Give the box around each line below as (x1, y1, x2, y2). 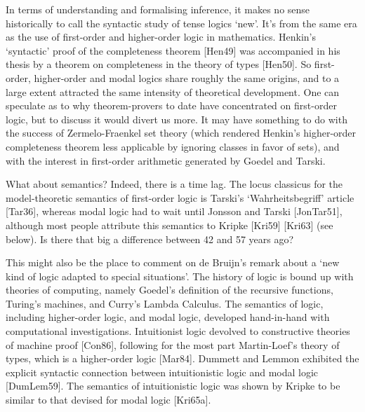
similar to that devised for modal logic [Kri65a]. (6, 392, 211, 407)
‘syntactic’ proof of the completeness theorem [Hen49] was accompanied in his (6, 43, 340, 57)
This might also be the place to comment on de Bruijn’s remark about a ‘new (6, 255, 340, 270)
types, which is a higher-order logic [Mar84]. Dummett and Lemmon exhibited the (6, 351, 359, 366)
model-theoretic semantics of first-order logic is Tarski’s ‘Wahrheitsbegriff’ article (6, 190, 354, 205)
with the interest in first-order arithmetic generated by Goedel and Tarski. (6, 153, 326, 167)
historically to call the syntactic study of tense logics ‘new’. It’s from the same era (6, 15, 357, 30)
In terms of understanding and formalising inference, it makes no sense (6, 2, 310, 16)
